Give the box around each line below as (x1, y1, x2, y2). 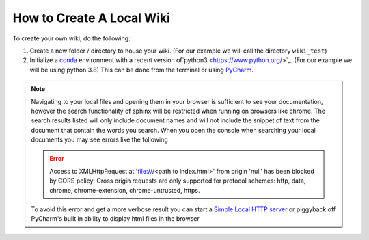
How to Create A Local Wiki (12, 10, 171, 25)
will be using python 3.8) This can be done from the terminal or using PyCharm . (29, 66, 254, 74)
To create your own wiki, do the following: (12, 34, 131, 42)
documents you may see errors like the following (31, 135, 168, 144)
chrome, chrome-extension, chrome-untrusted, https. (49, 186, 200, 194)
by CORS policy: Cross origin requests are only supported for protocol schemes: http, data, (49, 176, 306, 185)
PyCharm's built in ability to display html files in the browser (31, 215, 200, 223)
